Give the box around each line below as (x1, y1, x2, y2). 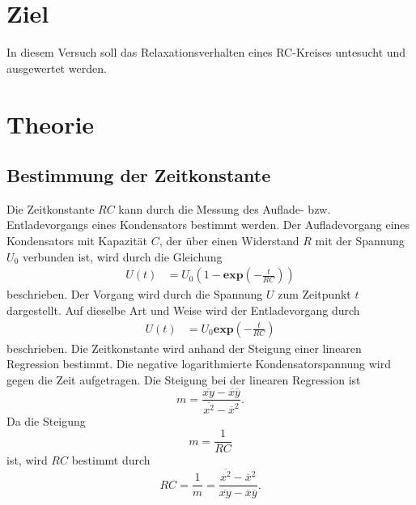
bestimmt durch (71, 452, 151, 469)
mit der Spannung (315, 232, 405, 249)
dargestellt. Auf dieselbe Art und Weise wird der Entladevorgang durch (6, 301, 360, 318)
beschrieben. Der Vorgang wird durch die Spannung (6, 286, 263, 303)
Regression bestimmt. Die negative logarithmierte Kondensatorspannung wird (6, 355, 392, 372)
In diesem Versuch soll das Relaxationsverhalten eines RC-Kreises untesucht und (6, 44, 406, 61)
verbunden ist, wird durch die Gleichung (22, 248, 223, 265)
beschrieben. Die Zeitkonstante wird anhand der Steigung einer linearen (6, 339, 362, 356)
